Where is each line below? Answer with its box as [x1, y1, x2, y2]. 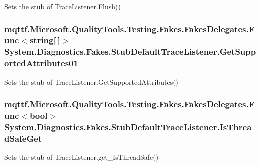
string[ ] [29, 34, 60, 46]
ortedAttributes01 [4, 57, 78, 69]
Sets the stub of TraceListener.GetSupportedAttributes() [4, 76, 179, 87]
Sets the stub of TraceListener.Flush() [4, 1, 121, 11]
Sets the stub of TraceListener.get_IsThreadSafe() [4, 152, 159, 162]
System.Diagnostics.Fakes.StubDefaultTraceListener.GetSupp [4, 45, 256, 58]
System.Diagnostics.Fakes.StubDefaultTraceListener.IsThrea [4, 120, 252, 133]
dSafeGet [4, 132, 42, 144]
